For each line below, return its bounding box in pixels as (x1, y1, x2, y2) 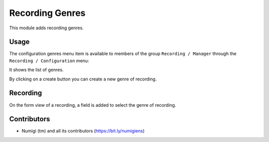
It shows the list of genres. (9, 67, 64, 73)
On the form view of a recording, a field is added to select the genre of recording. (9, 102, 176, 108)
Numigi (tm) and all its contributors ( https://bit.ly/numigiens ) (21, 128, 145, 134)
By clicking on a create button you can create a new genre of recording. (9, 76, 157, 82)
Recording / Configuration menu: (9, 58, 89, 64)
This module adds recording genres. (9, 25, 84, 31)
